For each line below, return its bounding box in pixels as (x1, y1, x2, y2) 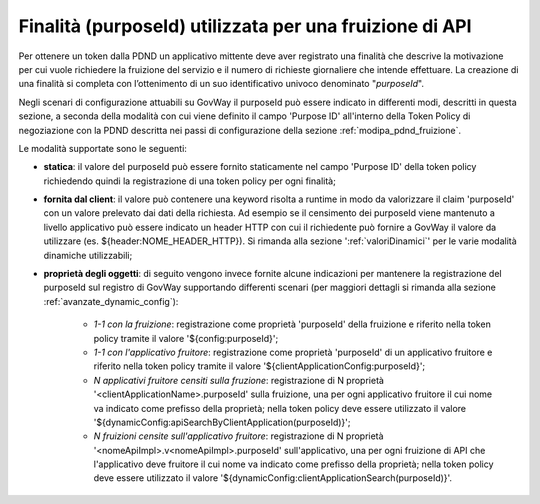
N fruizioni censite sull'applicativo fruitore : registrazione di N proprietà (93, 430, 384, 442)
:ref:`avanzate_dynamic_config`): (43, 295, 179, 307)
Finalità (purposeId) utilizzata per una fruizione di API (18, 15, 472, 37)
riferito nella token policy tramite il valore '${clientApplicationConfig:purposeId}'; (93, 360, 426, 372)
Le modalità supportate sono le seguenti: (18, 142, 187, 154)
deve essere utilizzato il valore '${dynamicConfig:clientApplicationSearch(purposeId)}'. (93, 472, 453, 484)
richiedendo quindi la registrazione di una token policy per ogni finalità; (43, 175, 337, 187)
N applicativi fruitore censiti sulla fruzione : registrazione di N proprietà (93, 374, 385, 386)
